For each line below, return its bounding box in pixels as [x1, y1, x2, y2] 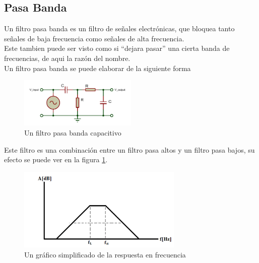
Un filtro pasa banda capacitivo [24, 127, 121, 138]
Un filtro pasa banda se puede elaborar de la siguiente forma [4, 62, 191, 73]
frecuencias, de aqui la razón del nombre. [4, 52, 131, 63]
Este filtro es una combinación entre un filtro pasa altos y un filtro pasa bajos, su [4, 144, 255, 155]
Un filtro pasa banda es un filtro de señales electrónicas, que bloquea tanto [4, 23, 235, 34]
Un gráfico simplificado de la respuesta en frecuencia [24, 249, 186, 260]
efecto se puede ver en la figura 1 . [4, 154, 108, 165]
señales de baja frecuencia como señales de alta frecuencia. [4, 33, 184, 43]
